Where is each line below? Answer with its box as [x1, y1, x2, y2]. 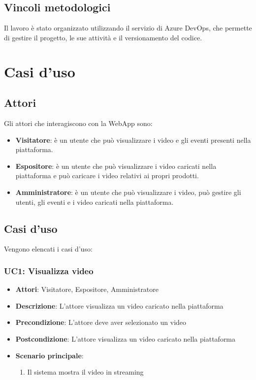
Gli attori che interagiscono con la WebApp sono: [4, 118, 153, 128]
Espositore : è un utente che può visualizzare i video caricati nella [15, 160, 217, 171]
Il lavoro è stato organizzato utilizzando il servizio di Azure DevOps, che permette [4, 23, 252, 33]
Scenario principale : [15, 350, 84, 360]
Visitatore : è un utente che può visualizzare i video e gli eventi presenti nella [15, 134, 251, 145]
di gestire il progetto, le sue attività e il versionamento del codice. [4, 32, 202, 42]
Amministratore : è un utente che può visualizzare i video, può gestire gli [15, 187, 241, 197]
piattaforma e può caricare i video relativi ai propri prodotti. [15, 170, 199, 181]
